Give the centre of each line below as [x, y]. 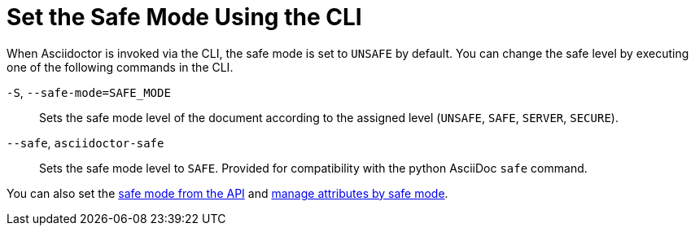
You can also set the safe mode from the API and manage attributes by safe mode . [227, 193]
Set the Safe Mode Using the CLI [184, 17]
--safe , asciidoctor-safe [85, 142]
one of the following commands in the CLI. [120, 67]
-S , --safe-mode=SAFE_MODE [89, 92]
